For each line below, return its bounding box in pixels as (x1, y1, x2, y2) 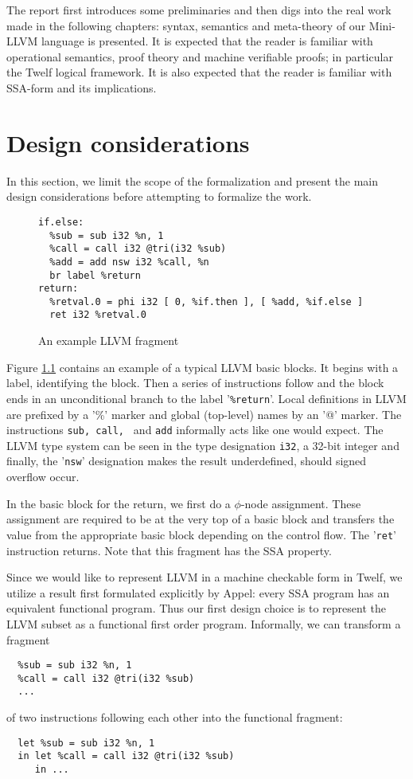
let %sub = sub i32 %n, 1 (18, 737, 155, 749)
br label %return (49, 269, 141, 281)
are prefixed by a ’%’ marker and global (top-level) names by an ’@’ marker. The (6, 405, 402, 422)
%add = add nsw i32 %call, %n (49, 256, 209, 268)
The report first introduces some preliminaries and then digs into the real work (6, 2, 392, 18)
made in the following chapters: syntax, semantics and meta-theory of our (6, 17, 366, 33)
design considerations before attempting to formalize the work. (6, 188, 312, 205)
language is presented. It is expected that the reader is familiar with (41, 33, 373, 49)
